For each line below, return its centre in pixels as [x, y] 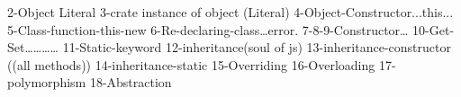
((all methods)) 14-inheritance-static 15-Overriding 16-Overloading [191, 64]
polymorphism [47, 82]
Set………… [33, 47]
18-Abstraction [131, 82]
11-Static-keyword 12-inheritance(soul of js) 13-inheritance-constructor [257, 47]
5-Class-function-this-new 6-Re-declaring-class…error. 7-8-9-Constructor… [208, 29]
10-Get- [434, 29]
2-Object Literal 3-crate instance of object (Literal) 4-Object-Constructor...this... [230, 12]
